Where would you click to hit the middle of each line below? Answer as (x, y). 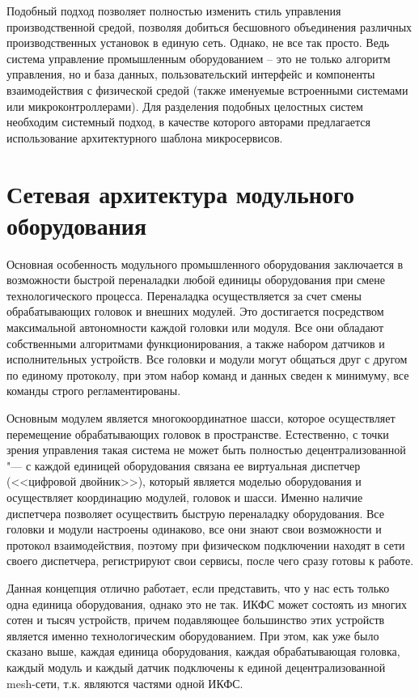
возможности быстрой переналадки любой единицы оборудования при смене (196, 280)
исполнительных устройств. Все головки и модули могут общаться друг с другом (207, 359)
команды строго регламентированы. (94, 391)
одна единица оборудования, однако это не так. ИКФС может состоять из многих (207, 603)
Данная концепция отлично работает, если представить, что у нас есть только (198, 587)
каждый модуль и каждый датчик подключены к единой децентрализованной (196, 667)
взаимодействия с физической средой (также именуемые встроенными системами (207, 89)
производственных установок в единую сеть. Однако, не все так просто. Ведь (198, 42)
